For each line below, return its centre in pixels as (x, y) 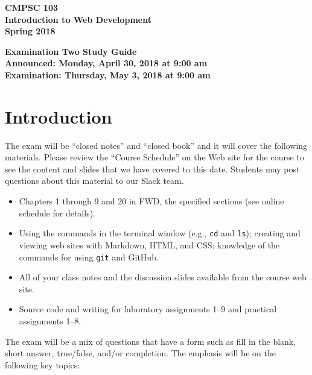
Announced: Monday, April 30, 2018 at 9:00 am (106, 63)
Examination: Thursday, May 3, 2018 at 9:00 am (108, 74)
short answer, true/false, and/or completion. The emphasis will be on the (140, 353)
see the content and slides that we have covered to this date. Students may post (152, 169)
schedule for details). (57, 213)
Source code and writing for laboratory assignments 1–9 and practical (148, 309)
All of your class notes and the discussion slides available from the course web (163, 277)
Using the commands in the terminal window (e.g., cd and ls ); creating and (160, 233)
